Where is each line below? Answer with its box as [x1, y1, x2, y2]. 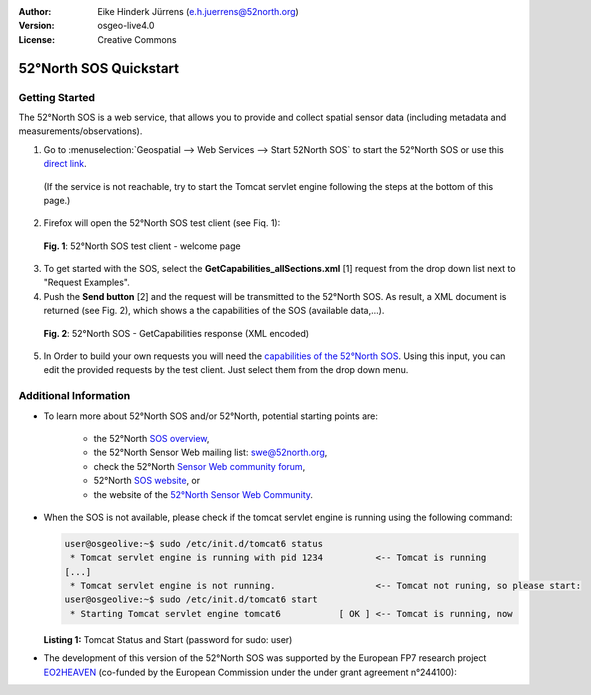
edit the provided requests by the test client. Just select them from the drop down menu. [43, 364, 409, 376]
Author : [18, 6, 52, 17]
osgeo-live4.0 [97, 20, 155, 32]
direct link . [43, 158, 87, 170]
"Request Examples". [43, 276, 130, 289]
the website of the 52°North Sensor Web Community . [93, 488, 314, 500]
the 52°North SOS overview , [93, 432, 210, 444]
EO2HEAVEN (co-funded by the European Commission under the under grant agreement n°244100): [43, 666, 457, 678]
